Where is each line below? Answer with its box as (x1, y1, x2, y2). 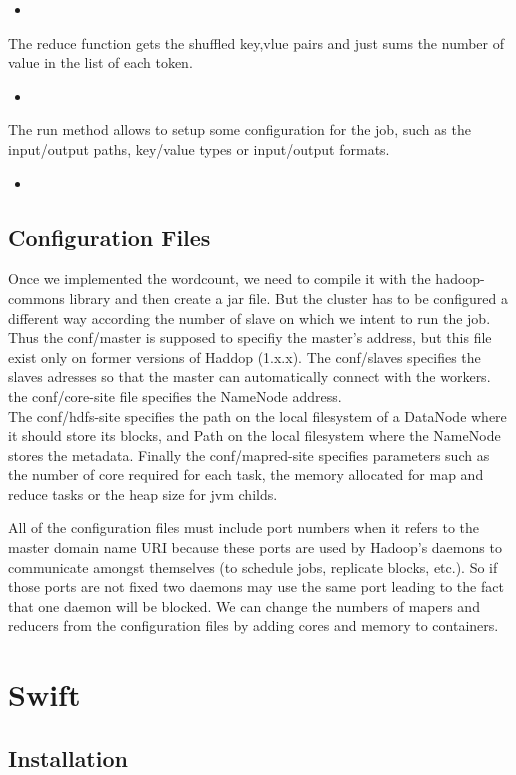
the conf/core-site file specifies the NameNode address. (8, 385, 342, 406)
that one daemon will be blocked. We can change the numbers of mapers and (8, 595, 480, 616)
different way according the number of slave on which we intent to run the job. (8, 307, 491, 328)
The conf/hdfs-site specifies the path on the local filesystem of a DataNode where (8, 405, 507, 426)
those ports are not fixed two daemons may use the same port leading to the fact (8, 576, 504, 597)
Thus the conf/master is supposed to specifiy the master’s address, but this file (8, 327, 492, 348)
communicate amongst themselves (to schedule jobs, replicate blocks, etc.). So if (8, 556, 498, 577)
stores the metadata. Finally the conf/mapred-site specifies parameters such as (8, 444, 490, 465)
